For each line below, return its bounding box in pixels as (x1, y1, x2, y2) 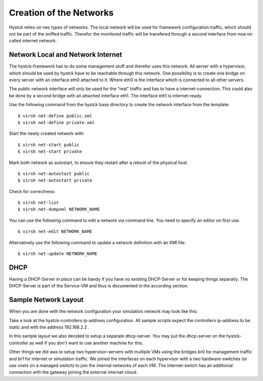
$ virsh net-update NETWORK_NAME (18, 251, 97, 256)
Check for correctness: (9, 188, 56, 194)
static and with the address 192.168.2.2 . (9, 324, 90, 330)
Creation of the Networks (9, 7, 114, 18)
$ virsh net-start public (18, 142, 80, 147)
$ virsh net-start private (18, 149, 82, 154)
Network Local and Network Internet (9, 51, 122, 59)
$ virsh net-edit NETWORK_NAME (18, 229, 93, 235)
